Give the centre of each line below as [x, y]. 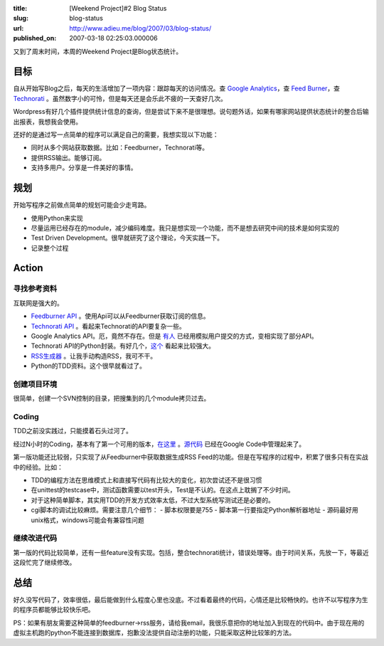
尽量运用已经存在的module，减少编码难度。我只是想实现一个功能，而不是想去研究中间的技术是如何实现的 [185, 228]
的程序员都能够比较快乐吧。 [54, 610]
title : [20, 8]
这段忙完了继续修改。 [44, 563]
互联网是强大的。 [38, 303]
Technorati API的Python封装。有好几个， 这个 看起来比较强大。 [123, 346]
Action [28, 268]
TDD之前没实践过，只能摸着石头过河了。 [73, 431]
